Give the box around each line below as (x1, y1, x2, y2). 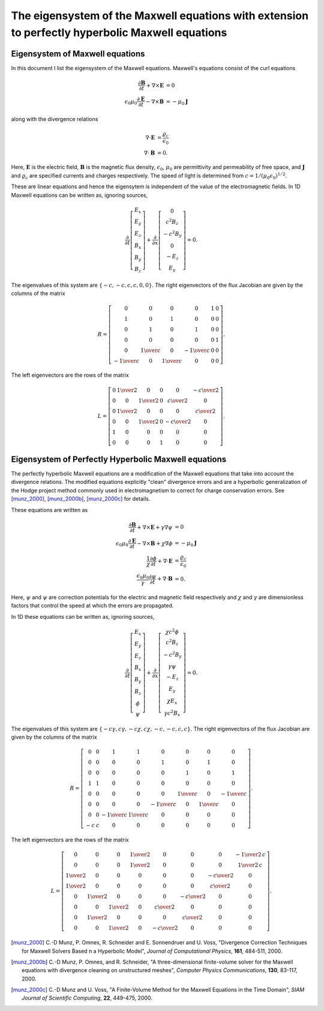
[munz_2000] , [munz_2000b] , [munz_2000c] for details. (11, 495, 151, 503)
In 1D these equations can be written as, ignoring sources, (11, 613, 155, 620)
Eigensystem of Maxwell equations (11, 49, 145, 59)
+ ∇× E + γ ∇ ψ (137, 523, 173, 531)
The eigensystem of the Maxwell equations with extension (11, 9, 309, 22)
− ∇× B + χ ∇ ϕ (137, 540, 173, 547)
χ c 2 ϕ (165, 627, 179, 635)
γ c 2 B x (164, 708, 181, 718)
